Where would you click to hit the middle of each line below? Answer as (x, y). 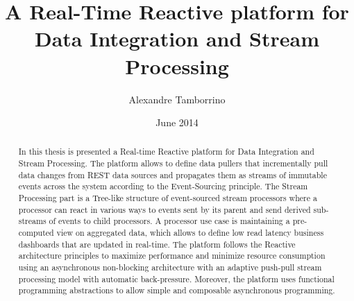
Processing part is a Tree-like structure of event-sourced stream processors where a (168, 198)
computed (36, 233)
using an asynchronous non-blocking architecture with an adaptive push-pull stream (170, 267)
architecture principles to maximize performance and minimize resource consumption (172, 256)
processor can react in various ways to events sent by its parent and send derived (165, 209)
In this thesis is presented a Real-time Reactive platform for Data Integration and (166, 152)
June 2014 (177, 122)
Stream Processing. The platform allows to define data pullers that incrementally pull (173, 163)
